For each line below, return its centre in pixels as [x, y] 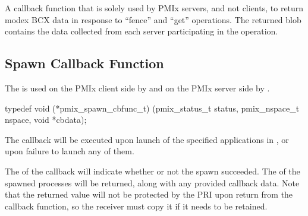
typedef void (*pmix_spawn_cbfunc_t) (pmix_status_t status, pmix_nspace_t [152, 108]
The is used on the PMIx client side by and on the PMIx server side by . [137, 88]
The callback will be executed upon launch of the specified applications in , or [147, 139]
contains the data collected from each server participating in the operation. [142, 31]
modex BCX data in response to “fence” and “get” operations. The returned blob [153, 19]
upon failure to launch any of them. [70, 151]
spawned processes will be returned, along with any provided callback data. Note [152, 182]
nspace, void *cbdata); [46, 120]
